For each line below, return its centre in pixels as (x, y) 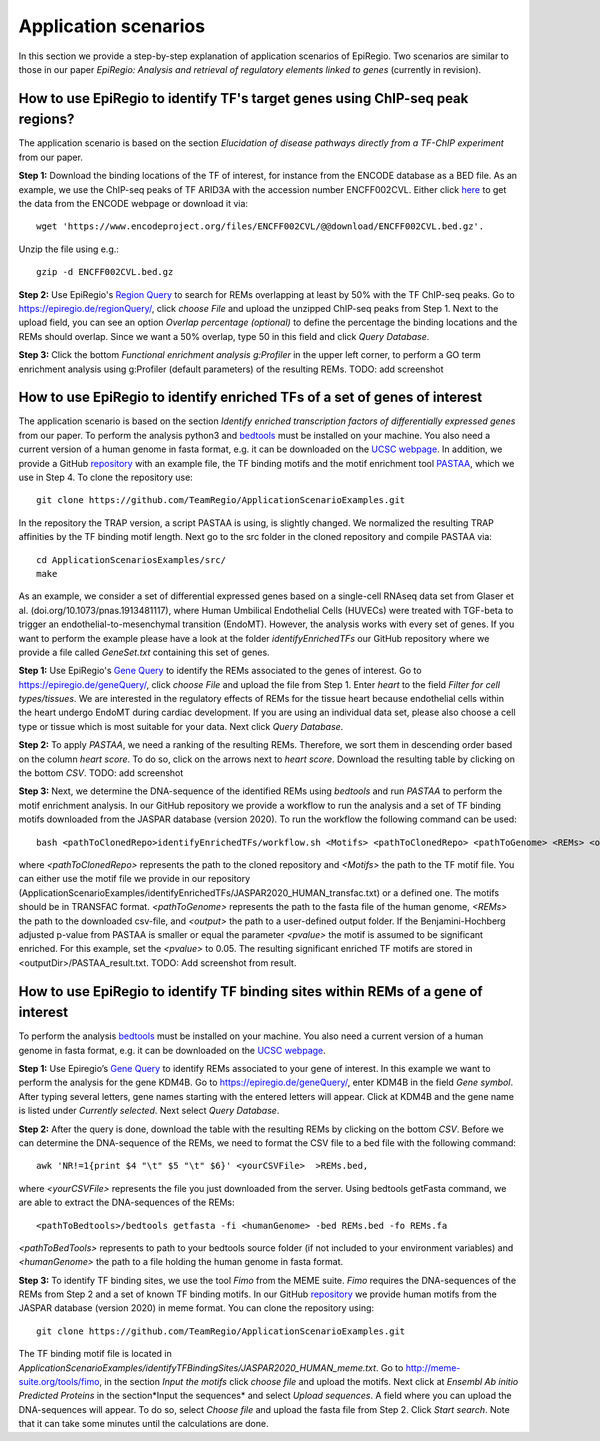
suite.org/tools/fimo (59, 1382)
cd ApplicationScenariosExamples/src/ (131, 559)
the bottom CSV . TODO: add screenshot (101, 773)
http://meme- (433, 1367)
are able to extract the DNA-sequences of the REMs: (126, 1202)
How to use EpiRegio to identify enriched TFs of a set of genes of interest (250, 397)
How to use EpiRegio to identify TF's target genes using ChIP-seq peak (243, 98)
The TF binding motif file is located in (95, 1354)
